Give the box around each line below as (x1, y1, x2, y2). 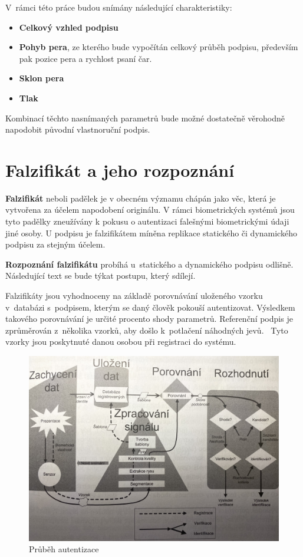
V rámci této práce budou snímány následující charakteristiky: (5, 1, 232, 13)
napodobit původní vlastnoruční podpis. (5, 123, 150, 136)
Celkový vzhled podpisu (19, 21, 118, 33)
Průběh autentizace (29, 543, 99, 555)
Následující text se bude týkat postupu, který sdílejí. (5, 269, 196, 282)
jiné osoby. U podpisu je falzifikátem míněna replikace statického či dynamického (5, 226, 297, 239)
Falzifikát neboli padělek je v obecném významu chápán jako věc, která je (5, 192, 276, 204)
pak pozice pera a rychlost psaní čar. (19, 52, 152, 64)
